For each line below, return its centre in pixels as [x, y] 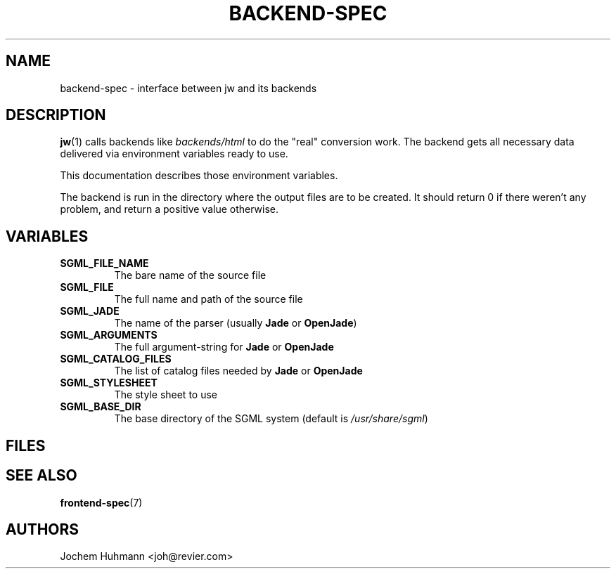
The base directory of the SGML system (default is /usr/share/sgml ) [271, 419]
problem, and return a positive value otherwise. [169, 209]
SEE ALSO [41, 476]
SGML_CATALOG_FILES [116, 359]
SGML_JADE [90, 311]
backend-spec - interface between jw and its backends [188, 88]
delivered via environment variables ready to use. [174, 154]
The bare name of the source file [190, 275]
